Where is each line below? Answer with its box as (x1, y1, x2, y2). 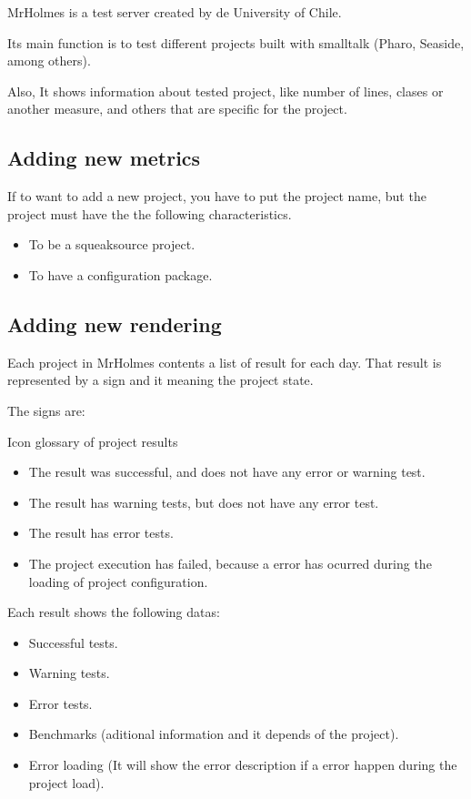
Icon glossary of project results (7, 431, 178, 450)
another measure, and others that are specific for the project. (7, 99, 347, 118)
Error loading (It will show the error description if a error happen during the (28, 755, 457, 774)
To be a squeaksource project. (28, 235, 195, 254)
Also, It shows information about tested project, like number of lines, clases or (7, 81, 444, 100)
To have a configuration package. (28, 265, 213, 284)
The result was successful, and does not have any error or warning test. (28, 462, 426, 481)
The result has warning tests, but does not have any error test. (28, 492, 379, 511)
